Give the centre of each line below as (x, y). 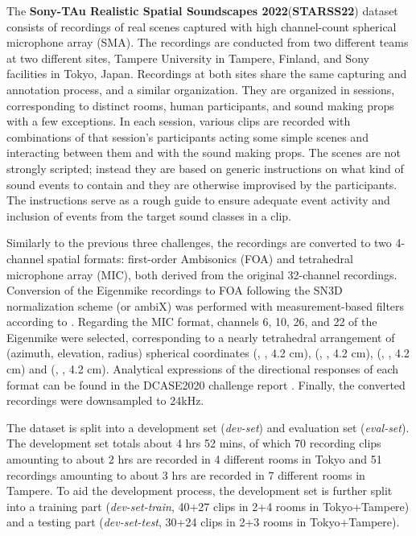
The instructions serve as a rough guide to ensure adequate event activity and (198, 200)
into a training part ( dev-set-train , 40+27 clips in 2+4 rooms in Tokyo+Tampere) (208, 506)
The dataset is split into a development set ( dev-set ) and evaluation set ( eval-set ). (208, 427)
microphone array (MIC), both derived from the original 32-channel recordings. (202, 274)
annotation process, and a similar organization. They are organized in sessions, (201, 89)
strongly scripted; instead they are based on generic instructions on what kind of (205, 168)
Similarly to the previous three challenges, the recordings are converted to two (199, 243)
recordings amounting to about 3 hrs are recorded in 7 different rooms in (186, 474)
